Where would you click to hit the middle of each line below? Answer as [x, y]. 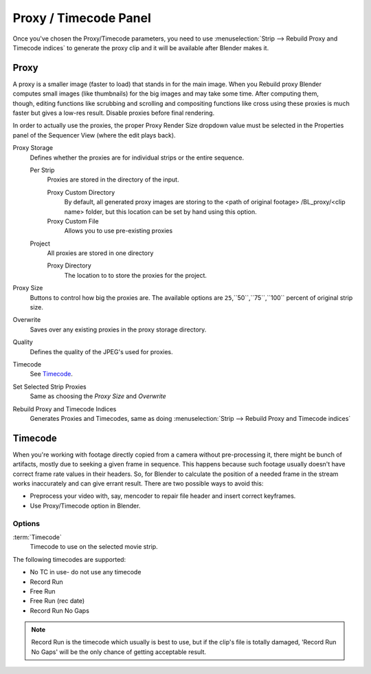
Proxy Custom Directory [81, 192]
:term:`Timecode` [37, 537]
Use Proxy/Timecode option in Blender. [85, 505]
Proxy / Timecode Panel [82, 18]
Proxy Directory [69, 265]
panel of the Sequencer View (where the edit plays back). [94, 135]
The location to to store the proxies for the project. [136, 275]
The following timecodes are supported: [69, 559]
